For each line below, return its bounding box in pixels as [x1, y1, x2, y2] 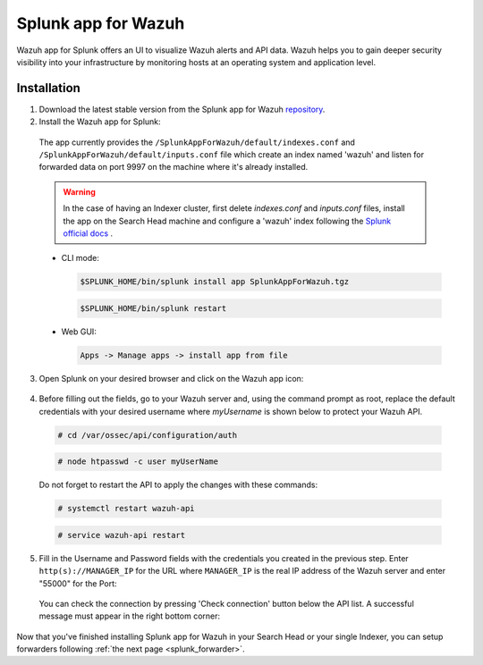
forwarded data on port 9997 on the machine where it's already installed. [38, 162, 309, 173]
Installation [16, 80, 80, 96]
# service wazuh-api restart [57, 530, 186, 540]
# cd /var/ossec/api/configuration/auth [57, 430, 237, 440]
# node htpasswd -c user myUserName [57, 457, 219, 467]
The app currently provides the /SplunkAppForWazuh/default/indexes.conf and [38, 137, 355, 147]
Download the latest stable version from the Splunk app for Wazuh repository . [38, 104, 326, 114]
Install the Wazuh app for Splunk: [38, 116, 161, 127]
